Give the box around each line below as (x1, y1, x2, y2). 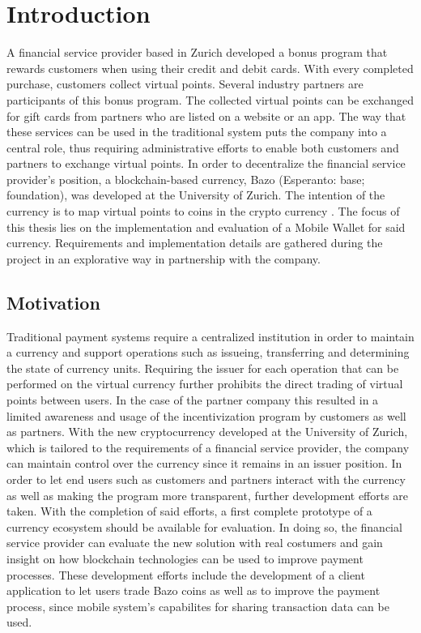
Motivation (6, 289, 100, 314)
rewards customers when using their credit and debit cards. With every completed (6, 59, 414, 76)
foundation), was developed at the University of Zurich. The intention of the (6, 186, 385, 203)
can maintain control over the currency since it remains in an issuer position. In (6, 455, 402, 472)
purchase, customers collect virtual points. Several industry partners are (6, 75, 364, 92)
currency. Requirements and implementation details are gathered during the (6, 234, 383, 251)
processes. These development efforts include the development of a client (6, 566, 365, 583)
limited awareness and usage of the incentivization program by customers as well (6, 407, 406, 424)
